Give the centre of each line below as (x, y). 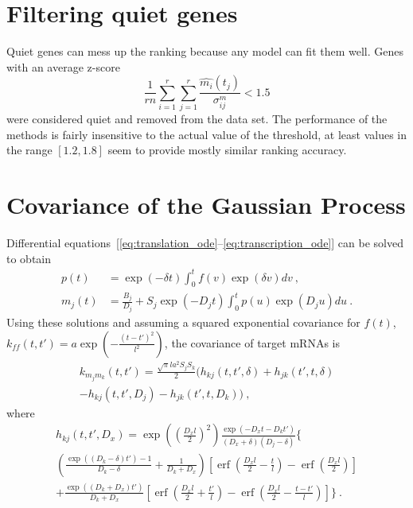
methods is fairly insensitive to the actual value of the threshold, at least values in (207, 134)
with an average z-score (63, 66)
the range (29, 150)
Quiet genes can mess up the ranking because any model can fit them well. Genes (205, 51)
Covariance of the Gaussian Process (206, 205)
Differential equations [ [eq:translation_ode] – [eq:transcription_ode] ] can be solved (205, 242)
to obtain (29, 258)
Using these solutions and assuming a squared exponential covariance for (183, 322)
